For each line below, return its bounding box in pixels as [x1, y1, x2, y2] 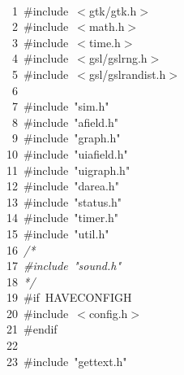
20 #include [6, 304, 69, 321]
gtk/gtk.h [88, 2, 137, 19]
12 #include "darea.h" [6, 177, 119, 194]
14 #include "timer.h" [6, 209, 119, 226]
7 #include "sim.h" [11, 98, 109, 115]
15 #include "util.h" [6, 225, 109, 242]
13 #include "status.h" [6, 193, 122, 210]
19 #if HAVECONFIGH [6, 289, 132, 306]
